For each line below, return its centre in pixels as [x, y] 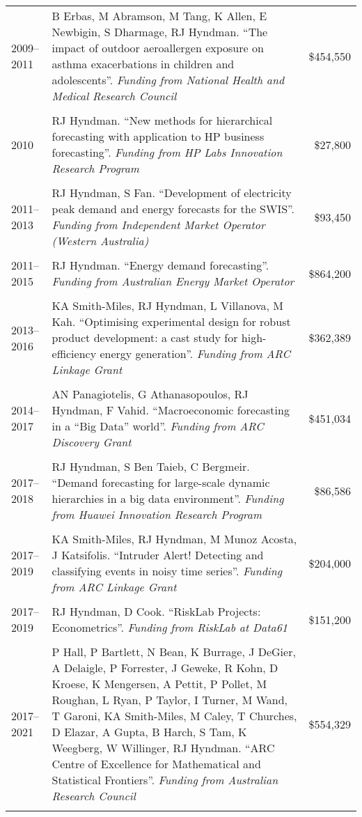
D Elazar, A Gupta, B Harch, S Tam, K [149, 732]
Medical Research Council [114, 96]
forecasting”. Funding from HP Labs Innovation [167, 152]
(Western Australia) [100, 241]
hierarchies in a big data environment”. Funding [168, 498]
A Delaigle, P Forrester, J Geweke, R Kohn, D [165, 668]
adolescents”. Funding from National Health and [168, 80]
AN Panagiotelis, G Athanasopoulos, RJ [150, 394]
